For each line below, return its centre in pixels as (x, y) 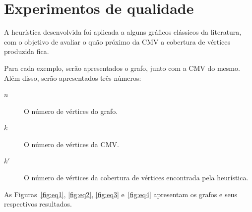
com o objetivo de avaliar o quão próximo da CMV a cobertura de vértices (117, 41)
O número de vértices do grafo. (71, 111)
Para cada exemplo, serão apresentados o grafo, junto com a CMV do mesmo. (122, 68)
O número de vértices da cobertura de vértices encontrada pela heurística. (136, 178)
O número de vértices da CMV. (71, 144)
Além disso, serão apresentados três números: (73, 78)
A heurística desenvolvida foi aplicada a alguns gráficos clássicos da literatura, (123, 32)
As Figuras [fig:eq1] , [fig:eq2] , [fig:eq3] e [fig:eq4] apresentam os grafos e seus (121, 194)
